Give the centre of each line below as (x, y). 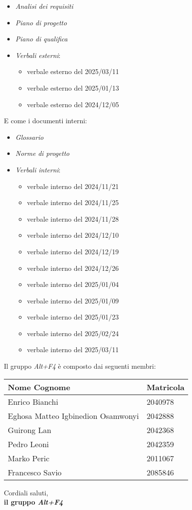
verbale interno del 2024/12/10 (73, 235)
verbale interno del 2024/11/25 (73, 202)
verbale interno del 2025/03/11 (73, 349)
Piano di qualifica (41, 39)
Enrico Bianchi (33, 401)
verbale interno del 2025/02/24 (73, 333)
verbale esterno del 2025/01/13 (73, 87)
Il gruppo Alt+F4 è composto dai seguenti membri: (80, 366)
